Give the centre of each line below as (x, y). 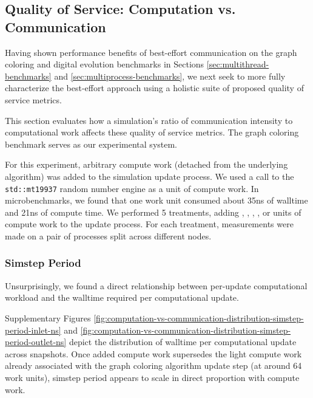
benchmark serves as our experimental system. (91, 144)
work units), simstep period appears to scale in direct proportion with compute (152, 377)
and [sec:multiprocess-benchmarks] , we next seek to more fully (170, 76)
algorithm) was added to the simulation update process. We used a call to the (150, 176)
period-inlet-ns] (33, 330)
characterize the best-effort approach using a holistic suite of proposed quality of (154, 88)
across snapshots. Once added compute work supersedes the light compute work (153, 353)
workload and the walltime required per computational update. (122, 297)
